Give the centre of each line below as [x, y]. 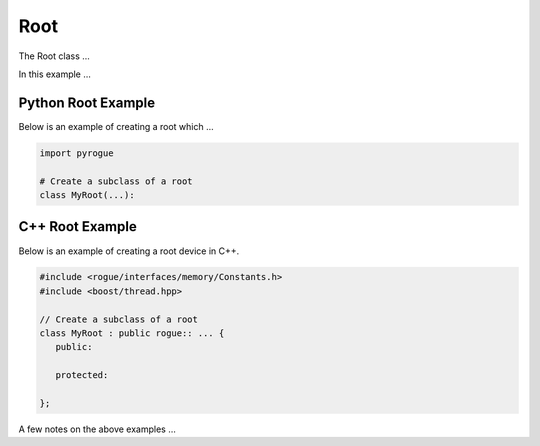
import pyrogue [76, 153]
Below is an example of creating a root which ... [116, 126]
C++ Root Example [77, 226]
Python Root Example [86, 102]
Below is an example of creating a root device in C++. [129, 251]
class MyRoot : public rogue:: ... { [132, 333]
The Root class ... [54, 56]
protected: [82, 375]
